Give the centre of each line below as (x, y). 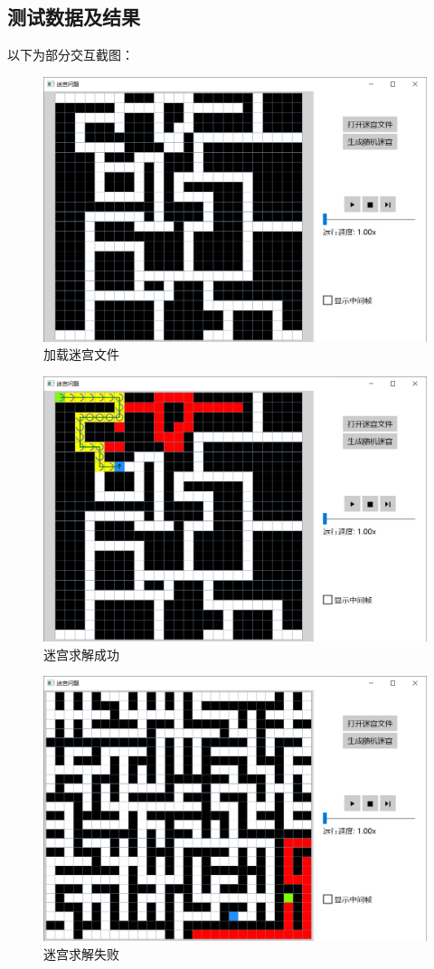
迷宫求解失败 (81, 953)
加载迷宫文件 (81, 354)
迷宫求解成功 (81, 654)
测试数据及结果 (74, 17)
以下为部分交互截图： (71, 55)
